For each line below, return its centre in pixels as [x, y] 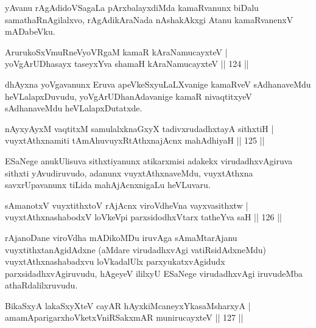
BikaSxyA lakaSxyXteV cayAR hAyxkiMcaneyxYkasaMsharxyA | [128, 305]
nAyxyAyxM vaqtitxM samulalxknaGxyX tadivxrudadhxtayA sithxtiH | [139, 128]
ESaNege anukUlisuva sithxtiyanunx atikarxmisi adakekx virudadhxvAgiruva [149, 160]
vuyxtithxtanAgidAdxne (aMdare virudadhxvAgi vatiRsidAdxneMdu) [136, 249]
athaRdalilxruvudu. [41, 285]
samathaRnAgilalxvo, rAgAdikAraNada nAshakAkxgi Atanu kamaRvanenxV [149, 19]
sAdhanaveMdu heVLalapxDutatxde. [74, 108]
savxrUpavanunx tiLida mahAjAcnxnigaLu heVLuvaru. [108, 185]
